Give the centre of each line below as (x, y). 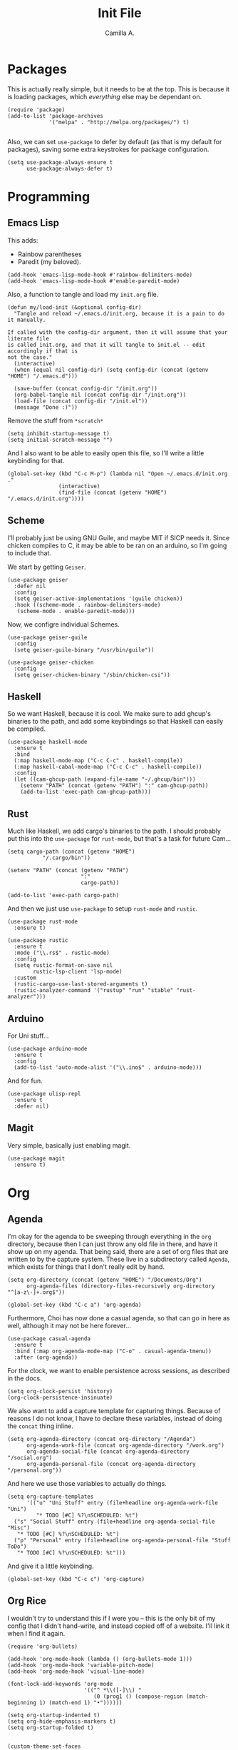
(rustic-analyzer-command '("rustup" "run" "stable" (94, 991)
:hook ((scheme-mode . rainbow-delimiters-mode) (87, 605)
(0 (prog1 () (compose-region (138, 1696)
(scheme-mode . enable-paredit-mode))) (76, 611)
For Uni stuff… (28, 1036)
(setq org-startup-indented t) (54, 1715)
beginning (22, 1703)
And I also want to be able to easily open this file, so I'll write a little (106, 453)
